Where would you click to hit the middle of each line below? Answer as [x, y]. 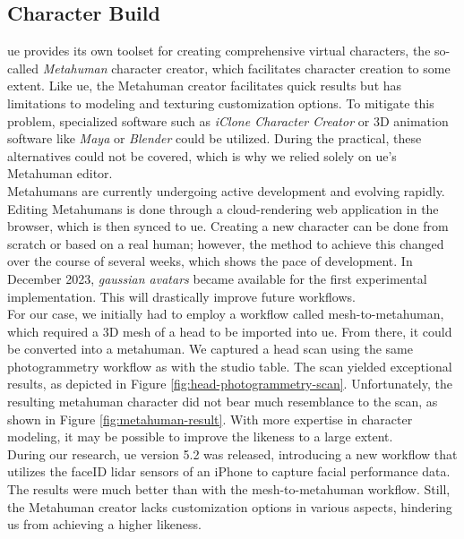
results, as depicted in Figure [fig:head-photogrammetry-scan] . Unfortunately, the [230, 384]
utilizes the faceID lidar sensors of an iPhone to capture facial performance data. [229, 471]
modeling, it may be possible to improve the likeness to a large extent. [200, 436]
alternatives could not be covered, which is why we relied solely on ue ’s [202, 155]
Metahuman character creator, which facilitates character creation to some [246, 68]
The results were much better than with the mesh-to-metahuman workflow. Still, [229, 489]
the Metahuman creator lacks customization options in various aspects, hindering [230, 506]
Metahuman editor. [60, 173]
